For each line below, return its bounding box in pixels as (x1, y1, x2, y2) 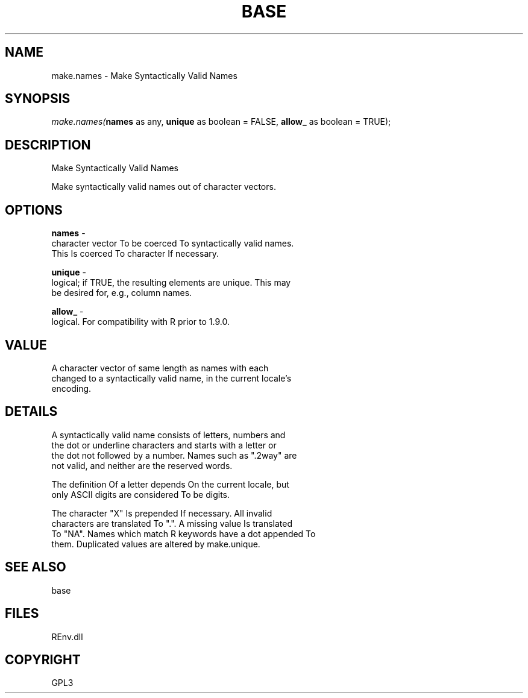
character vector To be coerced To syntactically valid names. (51, 238, 294, 249)
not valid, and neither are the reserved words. (51, 460, 233, 471)
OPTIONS (5, 202, 63, 218)
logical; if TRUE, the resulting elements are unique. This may (51, 277, 291, 288)
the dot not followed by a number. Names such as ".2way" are (51, 450, 297, 461)
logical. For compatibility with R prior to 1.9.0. (51, 316, 230, 327)
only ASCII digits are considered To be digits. (51, 489, 230, 500)
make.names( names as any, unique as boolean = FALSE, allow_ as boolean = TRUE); (51, 116, 391, 127)
